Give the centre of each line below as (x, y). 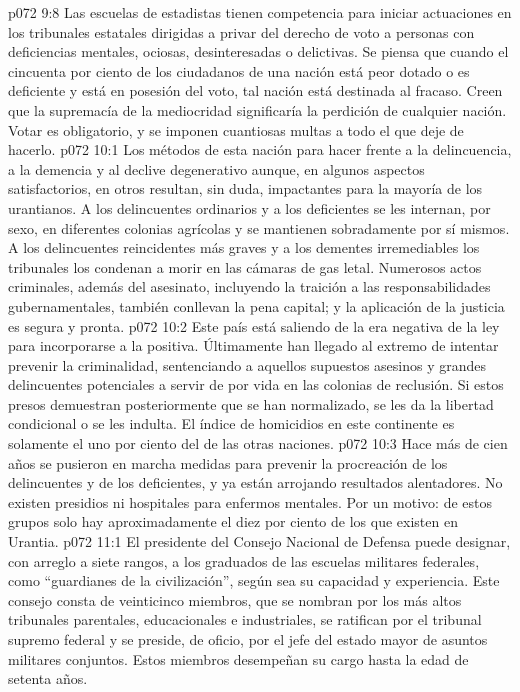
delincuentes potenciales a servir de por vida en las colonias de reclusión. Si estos (256, 384)
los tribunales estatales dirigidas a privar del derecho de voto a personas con (241, 31)
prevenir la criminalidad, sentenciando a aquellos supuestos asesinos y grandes (247, 364)
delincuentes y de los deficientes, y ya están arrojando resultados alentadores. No (255, 482)
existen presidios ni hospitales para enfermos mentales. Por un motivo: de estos (250, 501)
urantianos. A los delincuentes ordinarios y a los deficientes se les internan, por (249, 207)
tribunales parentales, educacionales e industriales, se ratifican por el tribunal (245, 619)
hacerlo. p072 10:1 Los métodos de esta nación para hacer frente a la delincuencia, (260, 149)
